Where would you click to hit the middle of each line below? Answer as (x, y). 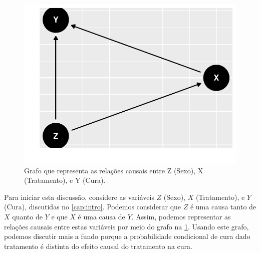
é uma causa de (101, 216)
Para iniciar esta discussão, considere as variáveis (79, 197)
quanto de (27, 216)
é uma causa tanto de (223, 207)
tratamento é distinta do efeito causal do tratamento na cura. (98, 246)
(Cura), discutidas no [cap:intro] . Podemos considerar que (93, 207)
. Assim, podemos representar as (181, 216)
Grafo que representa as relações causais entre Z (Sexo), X (114, 170)
